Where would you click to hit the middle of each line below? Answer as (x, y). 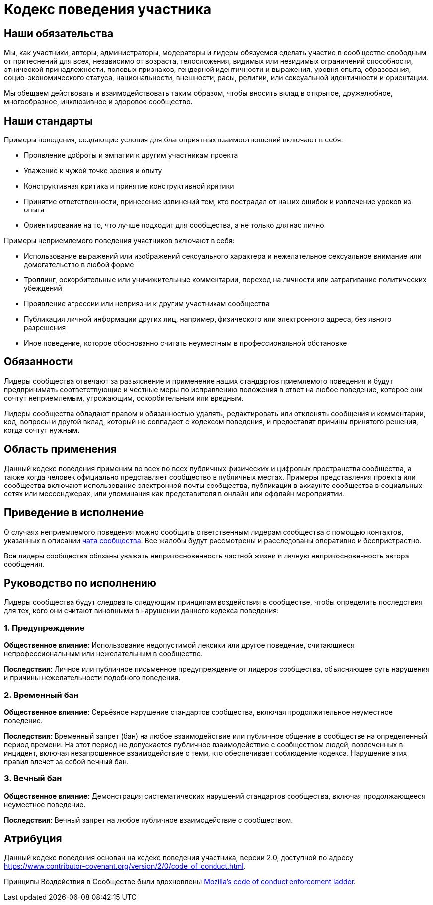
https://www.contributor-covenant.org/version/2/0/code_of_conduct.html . (125, 866)
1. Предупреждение (44, 628)
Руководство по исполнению (80, 583)
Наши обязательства (59, 33)
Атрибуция (33, 839)
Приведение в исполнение (74, 513)
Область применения (60, 449)
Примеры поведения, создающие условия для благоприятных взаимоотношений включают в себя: (174, 140)
